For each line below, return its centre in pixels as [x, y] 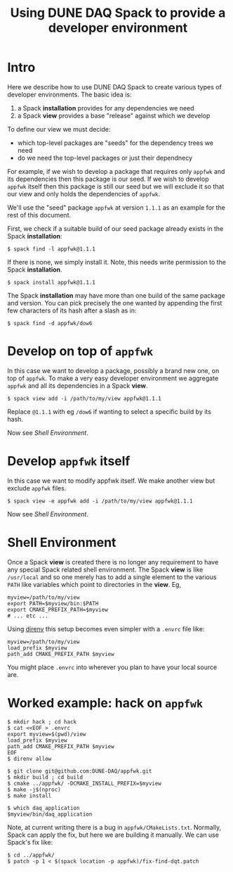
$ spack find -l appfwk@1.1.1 [52, 249]
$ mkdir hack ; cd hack [42, 722]
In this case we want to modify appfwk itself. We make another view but [111, 481]
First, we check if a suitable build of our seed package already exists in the [115, 228]
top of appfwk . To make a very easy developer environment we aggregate [113, 378]
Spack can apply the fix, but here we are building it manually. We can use [113, 835]
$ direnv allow [29, 759]
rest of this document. [39, 215]
